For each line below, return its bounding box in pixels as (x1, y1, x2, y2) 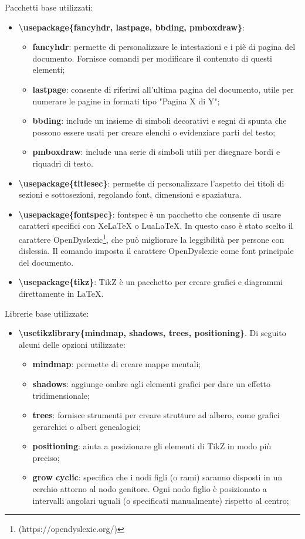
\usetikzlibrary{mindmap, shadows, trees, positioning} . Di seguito (18, 327, 286, 339)
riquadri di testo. (32, 157, 93, 169)
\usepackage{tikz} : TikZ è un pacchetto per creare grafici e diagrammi (18, 276, 283, 288)
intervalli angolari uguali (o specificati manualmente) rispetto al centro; (32, 494, 289, 506)
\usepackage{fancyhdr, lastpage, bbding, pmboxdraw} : (18, 21, 245, 33)
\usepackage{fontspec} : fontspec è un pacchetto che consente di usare (18, 208, 282, 220)
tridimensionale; (32, 389, 90, 401)
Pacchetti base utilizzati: (5, 1, 93, 13)
